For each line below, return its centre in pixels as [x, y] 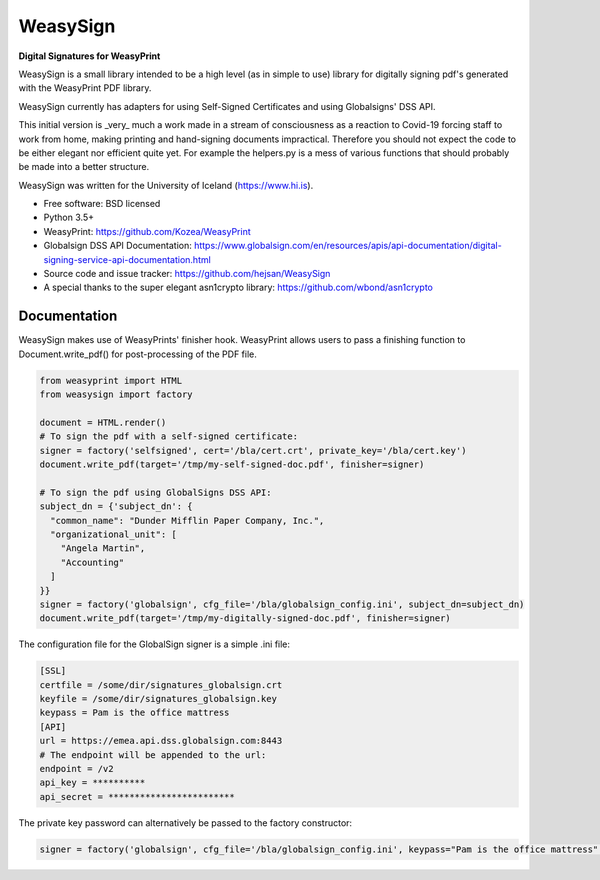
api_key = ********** [92, 783]
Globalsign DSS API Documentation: [117, 246]
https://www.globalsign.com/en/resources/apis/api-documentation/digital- [347, 246]
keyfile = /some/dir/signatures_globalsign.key [158, 699]
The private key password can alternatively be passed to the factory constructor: [185, 822]
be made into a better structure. [84, 167]
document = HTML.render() [103, 422]
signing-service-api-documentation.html [127, 259]
